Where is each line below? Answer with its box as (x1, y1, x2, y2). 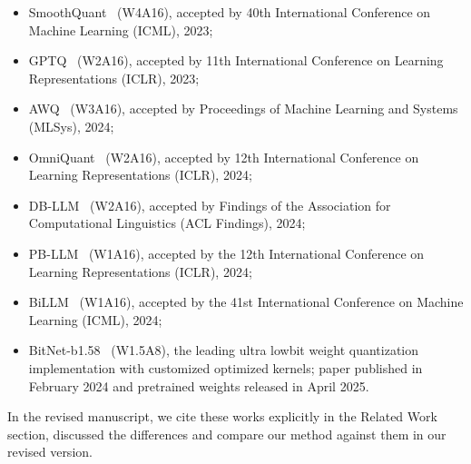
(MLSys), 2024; (28, 116, 114, 135)
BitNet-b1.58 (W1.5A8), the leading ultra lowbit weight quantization (28, 341, 419, 360)
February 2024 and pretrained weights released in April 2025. (28, 376, 369, 395)
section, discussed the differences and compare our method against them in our (7, 424, 446, 443)
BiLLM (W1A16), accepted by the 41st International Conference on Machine (28, 292, 464, 311)
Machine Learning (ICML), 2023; (28, 20, 213, 39)
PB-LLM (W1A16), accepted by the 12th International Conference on (28, 243, 425, 262)
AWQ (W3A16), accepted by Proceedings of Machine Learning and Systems (28, 99, 458, 118)
